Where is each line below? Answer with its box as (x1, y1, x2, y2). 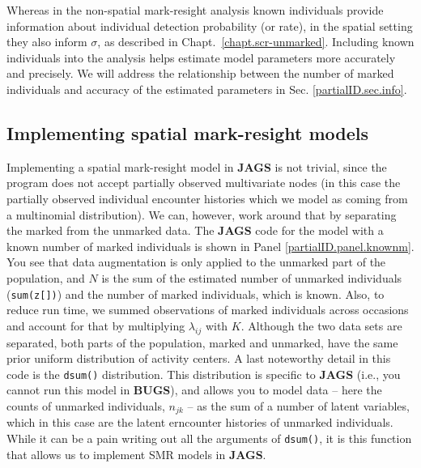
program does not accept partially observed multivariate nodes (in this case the (6, 174, 401, 191)
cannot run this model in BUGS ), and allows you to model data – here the (6, 381, 382, 398)
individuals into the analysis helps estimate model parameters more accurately (6, 49, 396, 66)
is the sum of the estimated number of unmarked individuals (101, 269, 402, 286)
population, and (6, 269, 85, 286)
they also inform (6, 33, 87, 50)
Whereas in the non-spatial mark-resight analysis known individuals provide (6, 2, 384, 18)
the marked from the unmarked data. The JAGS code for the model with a (6, 222, 384, 239)
